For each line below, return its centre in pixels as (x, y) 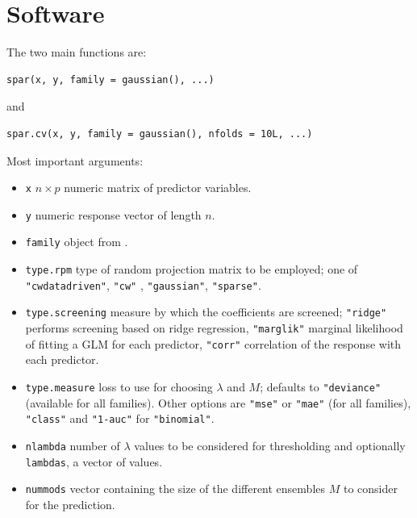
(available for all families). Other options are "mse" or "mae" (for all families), (218, 402)
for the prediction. (70, 504)
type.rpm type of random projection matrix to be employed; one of (192, 269)
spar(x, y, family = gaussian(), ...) (111, 79)
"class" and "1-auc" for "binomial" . (120, 418)
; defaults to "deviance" (321, 386)
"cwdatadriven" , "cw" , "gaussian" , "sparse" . (143, 284)
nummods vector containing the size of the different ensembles (175, 489)
